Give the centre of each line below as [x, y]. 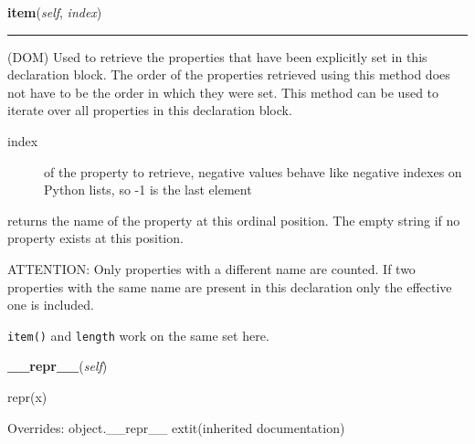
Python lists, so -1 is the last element [148, 190]
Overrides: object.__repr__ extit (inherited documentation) [176, 427]
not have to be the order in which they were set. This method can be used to [223, 92]
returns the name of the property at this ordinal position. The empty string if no [234, 220]
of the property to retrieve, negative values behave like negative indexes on [253, 171]
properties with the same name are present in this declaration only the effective [230, 286]
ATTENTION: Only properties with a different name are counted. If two [211, 268]
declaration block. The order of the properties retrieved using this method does [229, 74]
